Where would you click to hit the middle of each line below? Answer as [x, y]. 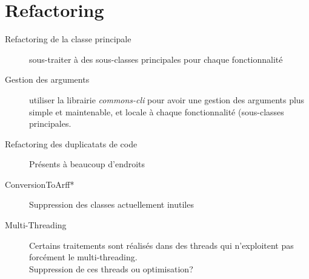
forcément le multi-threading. [83, 257]
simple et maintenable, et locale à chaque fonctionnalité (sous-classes [157, 111]
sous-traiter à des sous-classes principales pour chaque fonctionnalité [156, 59]
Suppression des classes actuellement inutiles [111, 204]
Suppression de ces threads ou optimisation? [111, 268]
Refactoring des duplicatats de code [71, 143]
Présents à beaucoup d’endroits [87, 164]
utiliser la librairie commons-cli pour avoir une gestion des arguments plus [167, 99]
